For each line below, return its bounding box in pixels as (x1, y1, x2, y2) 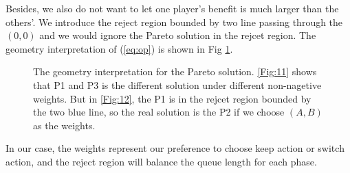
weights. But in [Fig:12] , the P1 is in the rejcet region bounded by (33, 91, 311, 105)
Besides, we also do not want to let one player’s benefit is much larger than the (6, 1, 339, 15)
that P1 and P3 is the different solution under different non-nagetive (33, 77, 322, 92)
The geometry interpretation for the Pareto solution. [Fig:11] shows (33, 64, 317, 79)
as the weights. (33, 118, 96, 132)
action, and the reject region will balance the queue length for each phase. (6, 154, 317, 168)
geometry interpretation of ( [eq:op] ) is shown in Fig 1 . (6, 41, 233, 55)
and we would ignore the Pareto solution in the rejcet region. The (39, 28, 316, 42)
